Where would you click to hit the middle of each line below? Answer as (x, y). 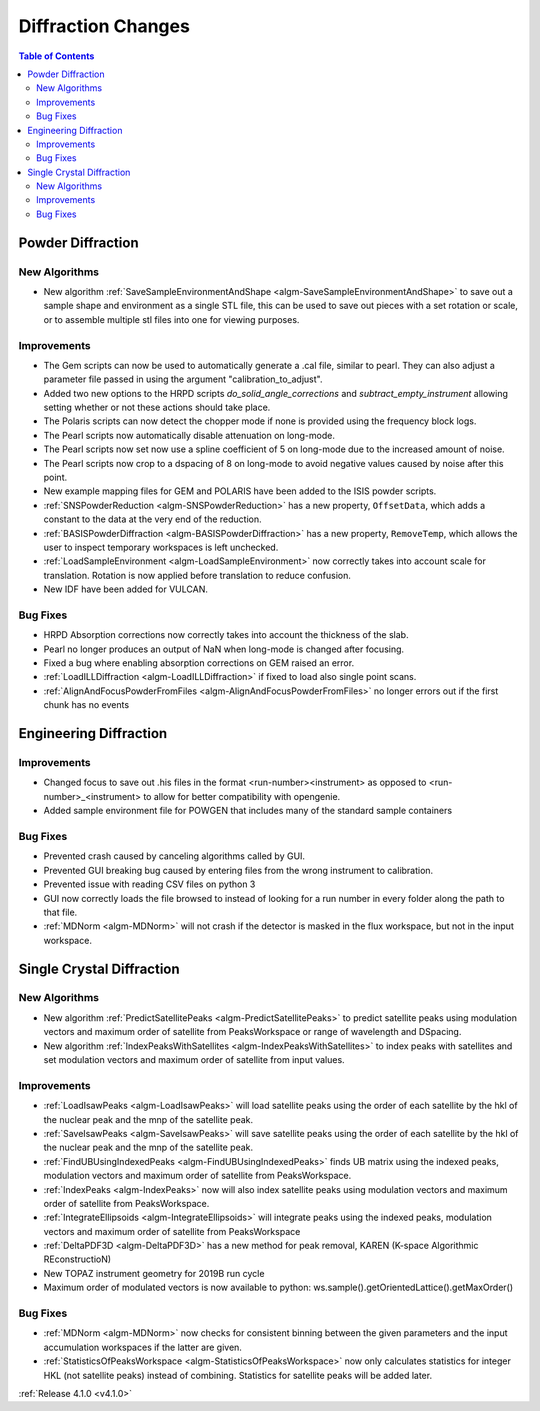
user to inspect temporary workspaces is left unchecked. (161, 547)
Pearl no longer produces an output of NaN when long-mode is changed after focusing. (224, 649)
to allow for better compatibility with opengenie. (242, 796)
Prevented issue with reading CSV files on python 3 (149, 884)
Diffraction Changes (104, 26)
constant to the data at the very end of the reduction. (152, 519)
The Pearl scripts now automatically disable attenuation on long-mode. (189, 435)
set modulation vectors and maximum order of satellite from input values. (194, 1060)
